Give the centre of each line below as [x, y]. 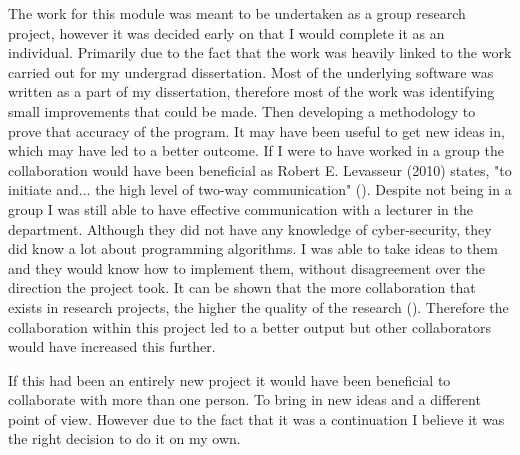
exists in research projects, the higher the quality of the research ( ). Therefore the [258, 306]
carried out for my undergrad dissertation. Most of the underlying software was [251, 71]
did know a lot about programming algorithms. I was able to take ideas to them [253, 248]
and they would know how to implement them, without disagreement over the [246, 267]
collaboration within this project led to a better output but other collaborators [250, 326]
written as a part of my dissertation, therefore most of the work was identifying [251, 91]
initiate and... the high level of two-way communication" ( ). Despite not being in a [260, 189]
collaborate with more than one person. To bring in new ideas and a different [244, 399]
